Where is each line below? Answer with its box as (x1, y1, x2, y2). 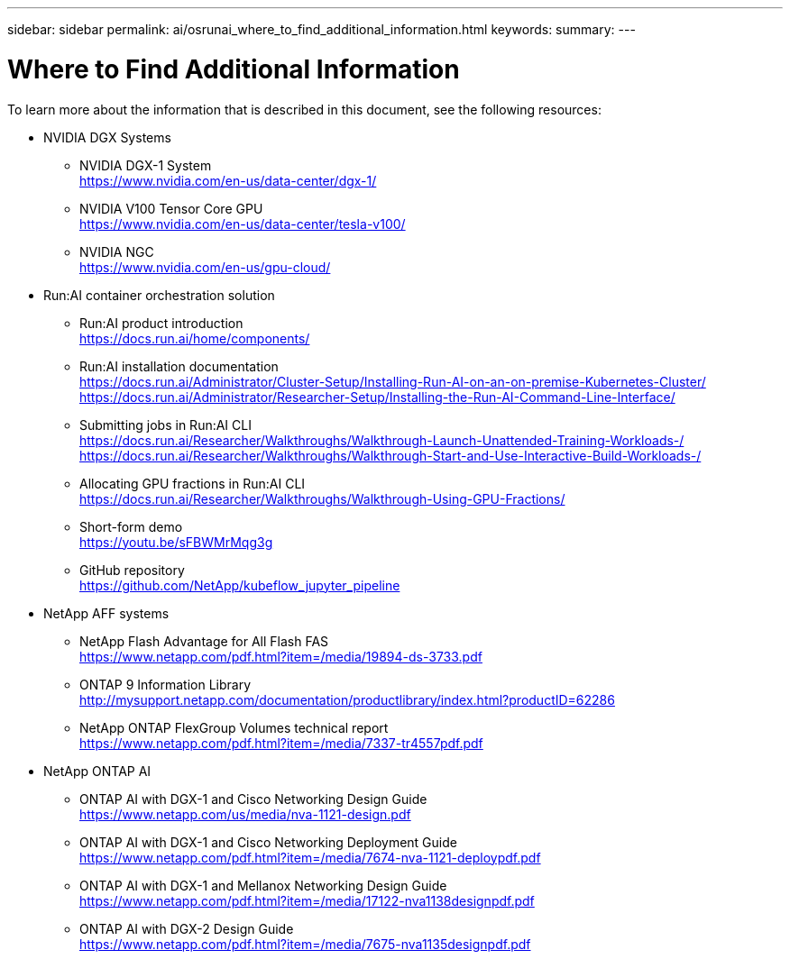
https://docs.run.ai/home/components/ (79, 330, 310, 346)
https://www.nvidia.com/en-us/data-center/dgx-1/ (79, 172, 377, 188)
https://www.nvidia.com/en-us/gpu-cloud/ (79, 259, 331, 275)
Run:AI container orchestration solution (43, 287, 275, 303)
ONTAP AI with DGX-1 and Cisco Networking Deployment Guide (79, 834, 457, 850)
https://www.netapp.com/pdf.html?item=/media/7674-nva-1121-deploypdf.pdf (79, 849, 541, 865)
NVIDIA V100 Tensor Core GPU (79, 200, 263, 216)
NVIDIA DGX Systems (43, 129, 171, 145)
